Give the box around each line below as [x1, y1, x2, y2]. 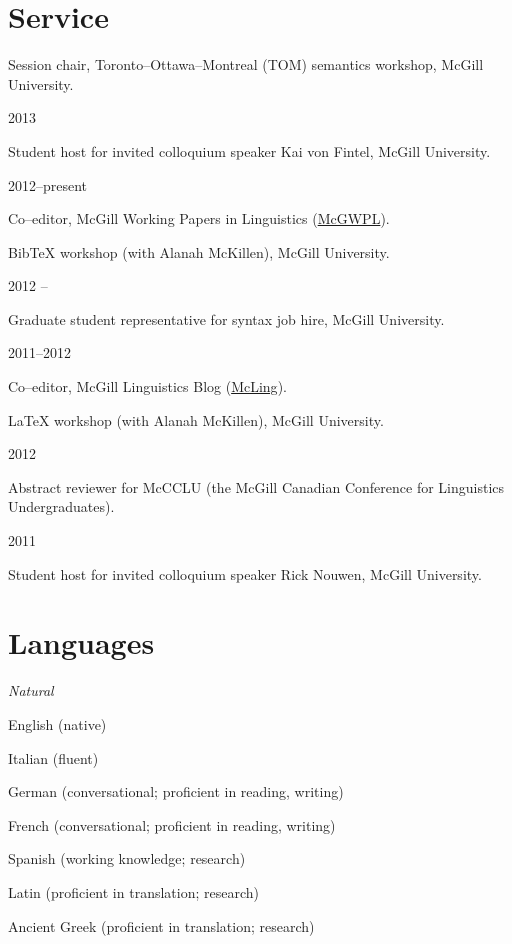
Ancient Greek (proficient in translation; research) [8, 915, 315, 936]
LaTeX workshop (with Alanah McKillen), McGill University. [8, 409, 384, 430]
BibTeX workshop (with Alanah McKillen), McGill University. [8, 241, 390, 262]
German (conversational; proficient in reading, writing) [8, 781, 344, 802]
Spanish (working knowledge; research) [8, 848, 246, 869]
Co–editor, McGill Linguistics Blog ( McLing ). [8, 376, 287, 397]
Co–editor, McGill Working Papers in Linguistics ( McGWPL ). [8, 208, 390, 229]
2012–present [8, 174, 88, 195]
